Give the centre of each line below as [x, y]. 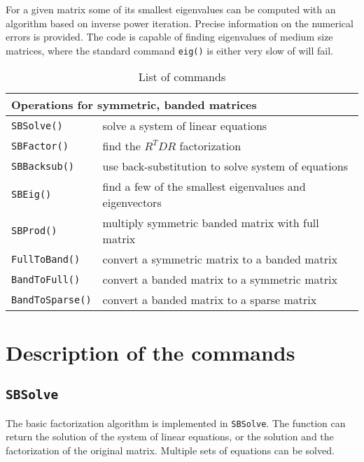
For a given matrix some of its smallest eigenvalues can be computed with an [171, 9]
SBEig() [31, 195]
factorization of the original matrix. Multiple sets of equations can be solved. [170, 450]
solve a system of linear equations [185, 126]
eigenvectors [132, 203]
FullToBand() [46, 259]
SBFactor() [40, 146]
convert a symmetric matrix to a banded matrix [220, 259]
